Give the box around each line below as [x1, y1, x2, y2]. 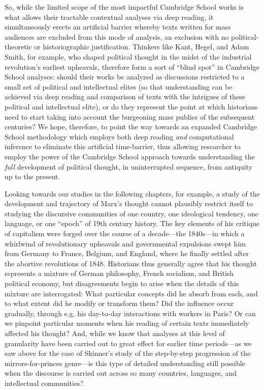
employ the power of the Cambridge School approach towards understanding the [5, 151, 255, 161]
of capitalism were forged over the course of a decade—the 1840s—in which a [5, 228, 245, 239]
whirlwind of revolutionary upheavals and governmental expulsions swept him [5, 238, 246, 248]
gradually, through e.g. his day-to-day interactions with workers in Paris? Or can [5, 308, 256, 318]
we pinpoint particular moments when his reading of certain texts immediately [5, 318, 249, 328]
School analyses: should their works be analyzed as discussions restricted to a [5, 71, 245, 82]
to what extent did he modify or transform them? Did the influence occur [5, 298, 234, 309]
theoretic [5, 41, 32, 52]
